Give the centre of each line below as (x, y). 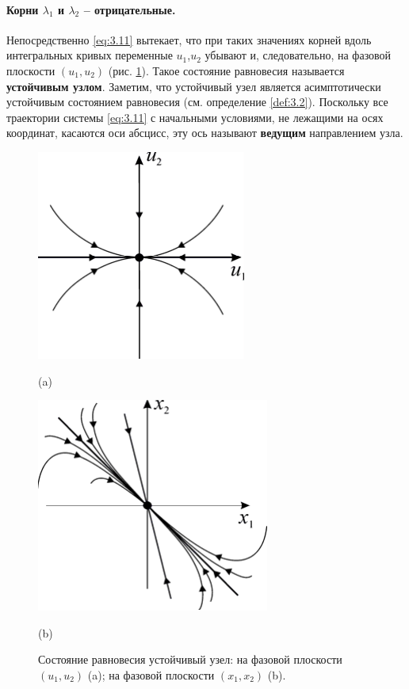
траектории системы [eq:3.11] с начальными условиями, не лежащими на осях (195, 117)
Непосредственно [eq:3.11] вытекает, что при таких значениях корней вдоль (189, 39)
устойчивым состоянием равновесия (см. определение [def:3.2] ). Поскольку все (197, 102)
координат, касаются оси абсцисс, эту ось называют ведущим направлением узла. (205, 133)
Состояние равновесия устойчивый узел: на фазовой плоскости (190, 659)
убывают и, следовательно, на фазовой (298, 55)
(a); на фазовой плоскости (151, 674)
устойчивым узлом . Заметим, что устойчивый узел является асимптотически (194, 86)
